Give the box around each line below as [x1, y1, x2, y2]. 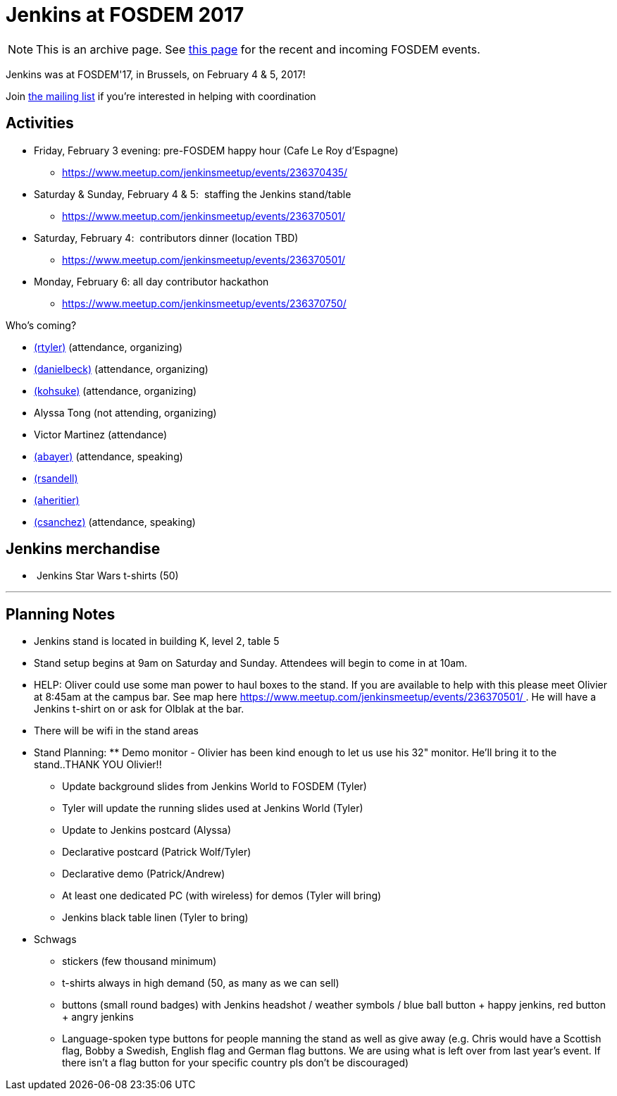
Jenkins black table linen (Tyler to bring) [62, 911, 249, 924]
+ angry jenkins [62, 1011, 134, 1023]
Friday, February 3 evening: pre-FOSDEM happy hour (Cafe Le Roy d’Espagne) [34, 144, 399, 156]
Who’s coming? [6, 319, 77, 331]
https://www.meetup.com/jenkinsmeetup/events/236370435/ [62, 166, 348, 178]
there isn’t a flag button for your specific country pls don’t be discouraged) [62, 1057, 409, 1069]
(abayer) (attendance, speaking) [34, 450, 183, 462]
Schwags [34, 933, 77, 946]
